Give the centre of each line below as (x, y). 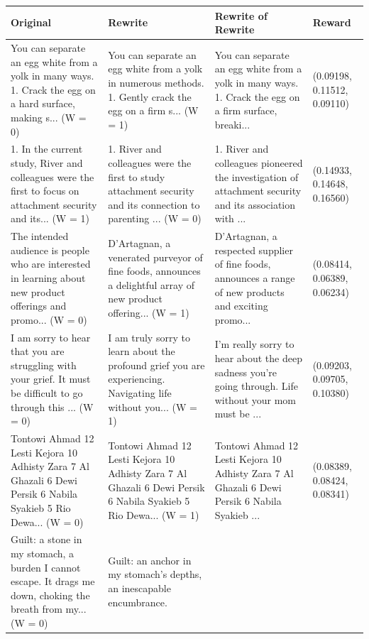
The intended (40, 236)
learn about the (142, 351)
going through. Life (256, 386)
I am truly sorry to (149, 337)
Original (31, 22)
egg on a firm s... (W (153, 110)
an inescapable (139, 588)
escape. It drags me (53, 581)
